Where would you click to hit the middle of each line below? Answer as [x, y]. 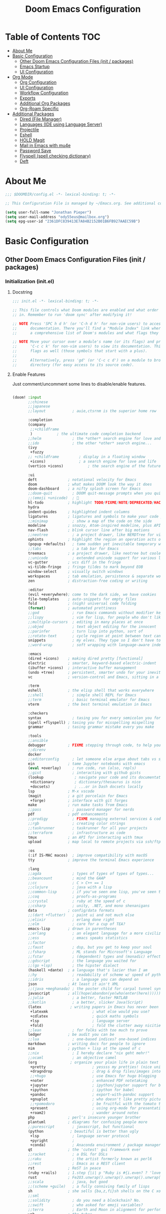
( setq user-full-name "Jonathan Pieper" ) [48, 212]
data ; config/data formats [71, 910]
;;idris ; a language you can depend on [83, 979]
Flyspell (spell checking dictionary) [55, 156]
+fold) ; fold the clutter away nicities [97, 1025]
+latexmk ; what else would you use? [90, 1012]
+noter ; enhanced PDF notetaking [89, 1081]
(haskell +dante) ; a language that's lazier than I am [88, 970]
